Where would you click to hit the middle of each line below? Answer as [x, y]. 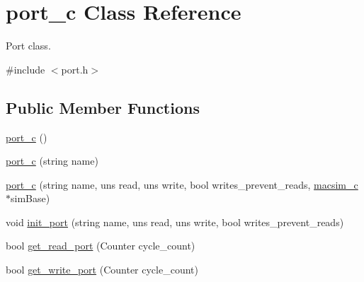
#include [25, 69]
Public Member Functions [103, 107]
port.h [75, 69]
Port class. [28, 46]
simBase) [30, 198]
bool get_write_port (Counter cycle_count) [102, 270]
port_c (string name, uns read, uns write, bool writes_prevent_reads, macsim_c [182, 184]
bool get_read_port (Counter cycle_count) [101, 246]
